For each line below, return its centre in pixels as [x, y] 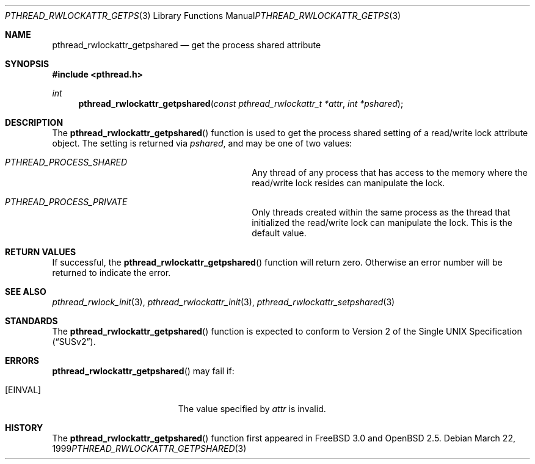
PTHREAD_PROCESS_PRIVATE [66, 202]
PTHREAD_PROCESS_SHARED [66, 162]
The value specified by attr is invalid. [252, 409]
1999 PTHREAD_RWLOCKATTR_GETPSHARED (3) [149, 448]
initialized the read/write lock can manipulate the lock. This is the [382, 223]
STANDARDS [31, 321]
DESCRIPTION [34, 122]
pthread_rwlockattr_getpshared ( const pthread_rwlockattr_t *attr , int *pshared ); [241, 103]
